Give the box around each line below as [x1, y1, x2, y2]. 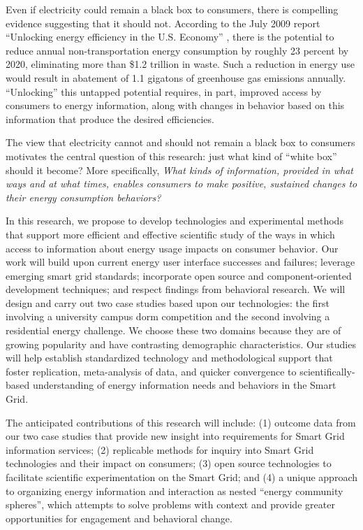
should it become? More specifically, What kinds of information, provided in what [6, 162, 354, 177]
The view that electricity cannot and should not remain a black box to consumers [6, 135, 355, 150]
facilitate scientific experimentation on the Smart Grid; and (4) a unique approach [6, 470, 357, 484]
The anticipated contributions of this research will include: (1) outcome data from [6, 415, 356, 429]
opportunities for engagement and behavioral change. [6, 510, 232, 525]
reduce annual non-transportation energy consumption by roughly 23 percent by [6, 43, 349, 57]
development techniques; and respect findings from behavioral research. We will [6, 282, 346, 296]
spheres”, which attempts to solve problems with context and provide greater [6, 497, 335, 512]
